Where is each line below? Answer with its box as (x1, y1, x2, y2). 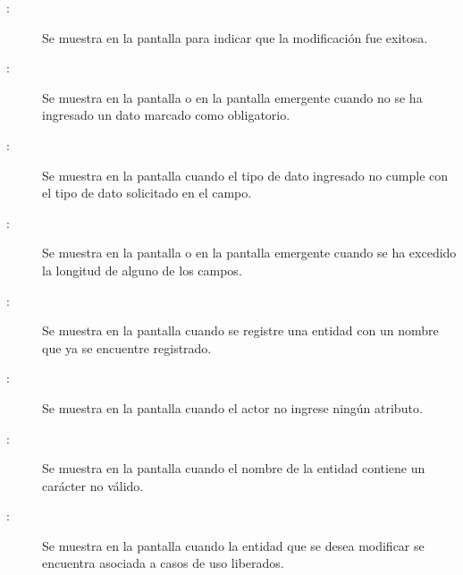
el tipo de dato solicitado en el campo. (42, 183, 252, 202)
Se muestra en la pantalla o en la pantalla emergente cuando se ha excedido (42, 243, 457, 262)
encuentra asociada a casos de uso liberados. (42, 554, 284, 572)
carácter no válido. (42, 476, 144, 495)
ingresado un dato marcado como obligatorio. (42, 106, 290, 124)
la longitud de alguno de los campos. (42, 260, 242, 279)
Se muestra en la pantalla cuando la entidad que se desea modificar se (42, 536, 425, 554)
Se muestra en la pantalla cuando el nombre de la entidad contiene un (42, 459, 425, 478)
